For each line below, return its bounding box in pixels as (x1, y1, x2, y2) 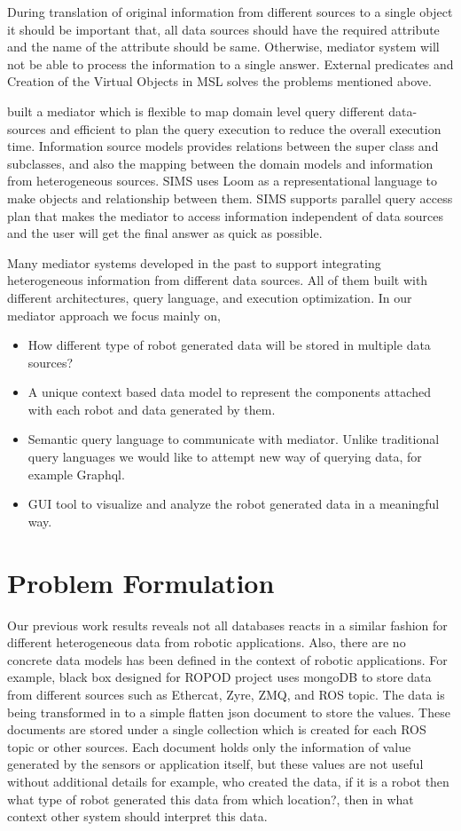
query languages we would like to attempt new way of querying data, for (27, 447, 422, 466)
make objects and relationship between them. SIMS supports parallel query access (7, 188, 453, 207)
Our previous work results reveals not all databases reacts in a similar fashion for (7, 615, 448, 634)
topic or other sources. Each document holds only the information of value (7, 737, 411, 756)
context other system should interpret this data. (7, 807, 268, 826)
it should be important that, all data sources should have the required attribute (7, 20, 440, 38)
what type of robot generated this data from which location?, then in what (7, 789, 414, 808)
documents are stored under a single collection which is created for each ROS (7, 720, 426, 739)
